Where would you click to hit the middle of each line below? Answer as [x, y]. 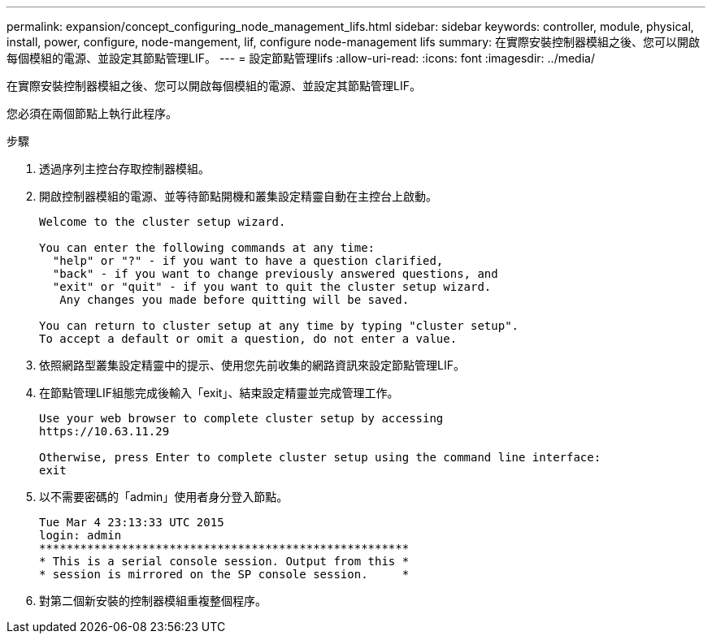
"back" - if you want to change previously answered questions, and [275, 274]
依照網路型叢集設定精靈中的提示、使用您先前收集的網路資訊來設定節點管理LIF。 [252, 365]
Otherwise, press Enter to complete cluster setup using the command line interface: [320, 457]
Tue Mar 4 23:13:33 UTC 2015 [132, 522]
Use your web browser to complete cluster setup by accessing [241, 418]
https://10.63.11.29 [104, 431]
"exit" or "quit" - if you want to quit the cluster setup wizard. [272, 287]
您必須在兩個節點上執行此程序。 [92, 113]
